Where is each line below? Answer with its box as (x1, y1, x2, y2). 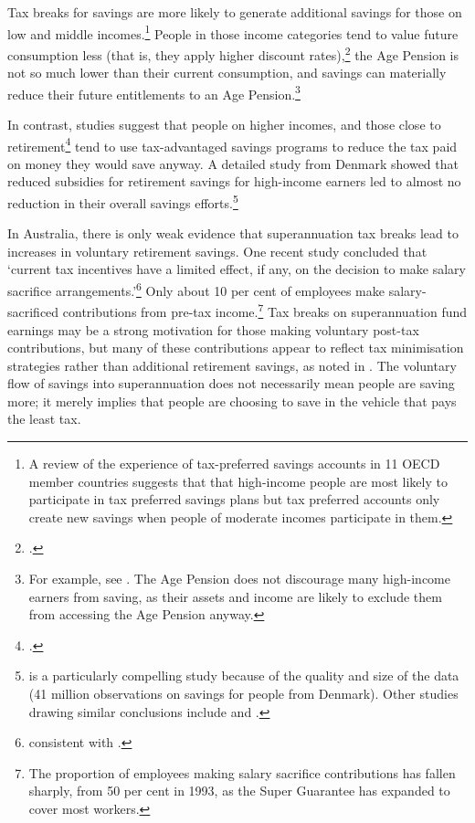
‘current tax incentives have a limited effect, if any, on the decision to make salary (7, 259, 466, 279)
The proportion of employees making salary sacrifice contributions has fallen (28, 763, 456, 782)
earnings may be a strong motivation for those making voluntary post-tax (7, 320, 419, 339)
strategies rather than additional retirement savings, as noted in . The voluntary (7, 355, 457, 375)
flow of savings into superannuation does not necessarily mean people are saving (7, 374, 455, 393)
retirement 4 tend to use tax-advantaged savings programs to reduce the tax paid (7, 133, 458, 155)
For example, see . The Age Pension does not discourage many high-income (28, 569, 450, 588)
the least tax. (7, 409, 81, 428)
